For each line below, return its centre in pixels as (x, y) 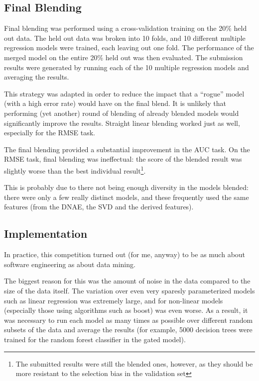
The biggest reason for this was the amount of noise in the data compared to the (127, 281)
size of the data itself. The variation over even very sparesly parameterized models (129, 290)
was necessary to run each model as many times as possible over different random (129, 320)
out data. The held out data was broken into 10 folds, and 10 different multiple (125, 38)
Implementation (46, 234)
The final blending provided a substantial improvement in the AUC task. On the (127, 149)
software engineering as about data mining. (70, 264)
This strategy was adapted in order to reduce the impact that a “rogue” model (124, 93)
